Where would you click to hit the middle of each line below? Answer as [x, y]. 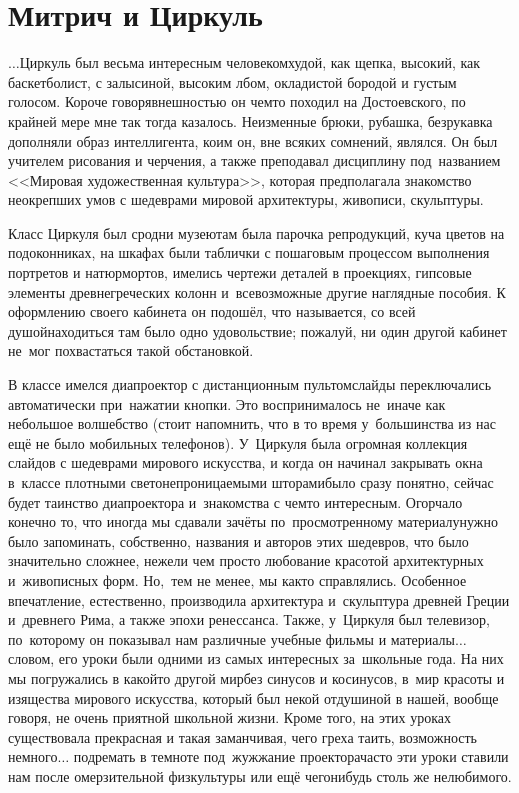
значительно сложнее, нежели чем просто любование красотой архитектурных [246, 560]
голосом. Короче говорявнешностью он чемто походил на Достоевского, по [237, 101]
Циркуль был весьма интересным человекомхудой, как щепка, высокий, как [250, 62]
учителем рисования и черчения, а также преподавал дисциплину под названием [254, 160]
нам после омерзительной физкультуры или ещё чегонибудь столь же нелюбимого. [260, 775]
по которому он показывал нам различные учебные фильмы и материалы [231, 638]
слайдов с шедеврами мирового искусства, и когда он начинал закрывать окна [245, 462]
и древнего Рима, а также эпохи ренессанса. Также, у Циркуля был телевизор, [249, 619]
